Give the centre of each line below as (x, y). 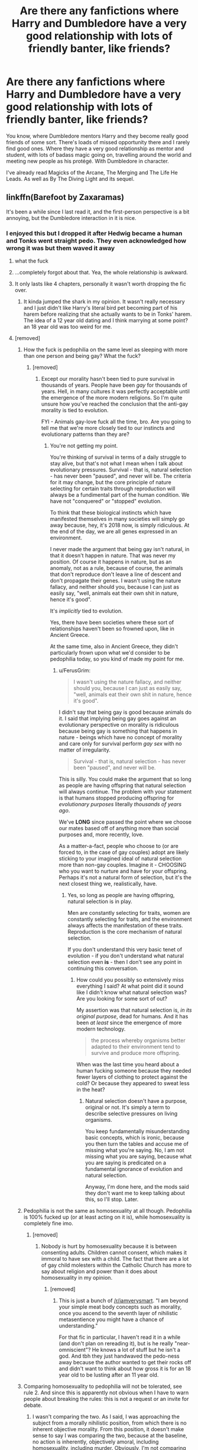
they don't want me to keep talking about (135, 1193)
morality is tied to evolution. (75, 410)
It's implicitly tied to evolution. (86, 611)
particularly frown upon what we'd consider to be (110, 653)
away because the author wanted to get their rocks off (125, 1362)
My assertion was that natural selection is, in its (134, 1010)
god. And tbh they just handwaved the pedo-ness (119, 1356)
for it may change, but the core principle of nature (111, 483)
